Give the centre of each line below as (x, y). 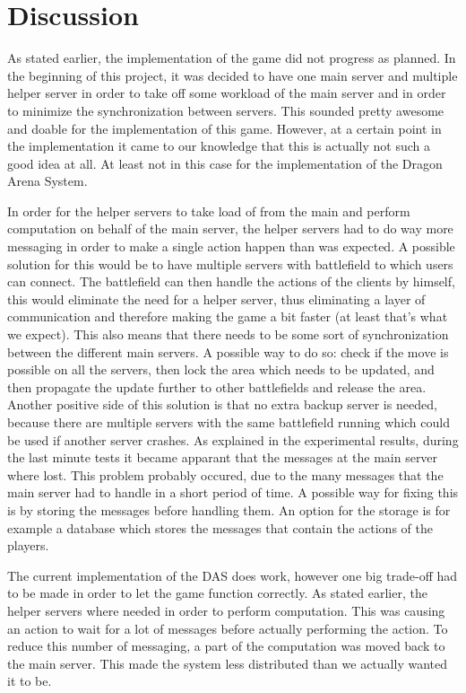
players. (28, 545)
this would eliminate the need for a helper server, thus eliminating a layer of (216, 298)
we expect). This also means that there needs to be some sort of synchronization (228, 334)
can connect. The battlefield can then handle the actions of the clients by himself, (231, 281)
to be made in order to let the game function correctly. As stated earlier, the (217, 593)
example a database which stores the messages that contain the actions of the (220, 527)
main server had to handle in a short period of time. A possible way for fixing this (233, 492)
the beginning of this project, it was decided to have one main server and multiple (233, 75)
